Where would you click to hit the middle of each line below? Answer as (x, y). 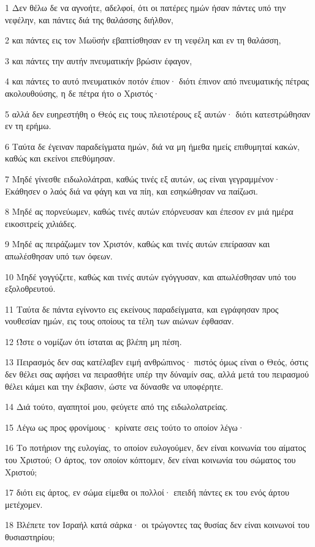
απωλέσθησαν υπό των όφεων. (59, 255)
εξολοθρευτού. (30, 288)
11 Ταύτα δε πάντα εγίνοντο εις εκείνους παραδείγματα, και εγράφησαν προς (142, 309)
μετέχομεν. (24, 504)
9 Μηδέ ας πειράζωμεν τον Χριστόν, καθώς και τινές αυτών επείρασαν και (138, 244)
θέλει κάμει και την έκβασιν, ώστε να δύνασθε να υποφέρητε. (114, 386)
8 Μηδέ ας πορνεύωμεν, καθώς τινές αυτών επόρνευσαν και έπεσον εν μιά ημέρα (149, 211)
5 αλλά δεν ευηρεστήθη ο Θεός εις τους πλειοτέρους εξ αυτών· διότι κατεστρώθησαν (158, 113)
